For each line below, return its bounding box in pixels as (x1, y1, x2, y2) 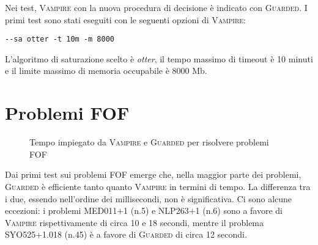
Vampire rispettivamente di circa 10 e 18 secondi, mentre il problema (5, 216, 264, 229)
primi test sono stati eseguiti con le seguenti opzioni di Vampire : (5, 13, 246, 26)
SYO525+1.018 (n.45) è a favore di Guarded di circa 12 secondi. (5, 228, 247, 241)
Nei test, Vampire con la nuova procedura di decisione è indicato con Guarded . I (5, 1, 308, 13)
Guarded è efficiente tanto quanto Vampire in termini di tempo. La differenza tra (5, 180, 311, 192)
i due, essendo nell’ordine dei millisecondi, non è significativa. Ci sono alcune (5, 192, 292, 205)
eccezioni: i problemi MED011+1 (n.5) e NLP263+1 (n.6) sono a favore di (5, 204, 283, 217)
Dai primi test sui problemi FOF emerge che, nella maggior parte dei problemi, (5, 168, 301, 181)
